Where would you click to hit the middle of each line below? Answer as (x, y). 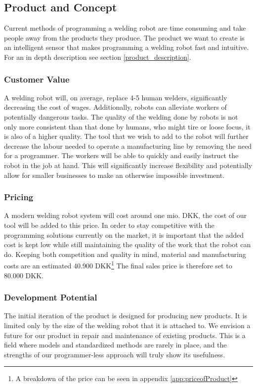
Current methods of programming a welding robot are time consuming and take (125, 28)
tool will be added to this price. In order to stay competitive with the (109, 225)
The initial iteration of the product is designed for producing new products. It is (126, 316)
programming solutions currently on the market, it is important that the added (124, 235)
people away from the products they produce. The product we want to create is (124, 37)
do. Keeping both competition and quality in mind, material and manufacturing (125, 254)
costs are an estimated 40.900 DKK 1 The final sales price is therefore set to (118, 265)
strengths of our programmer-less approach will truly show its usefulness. (115, 354)
